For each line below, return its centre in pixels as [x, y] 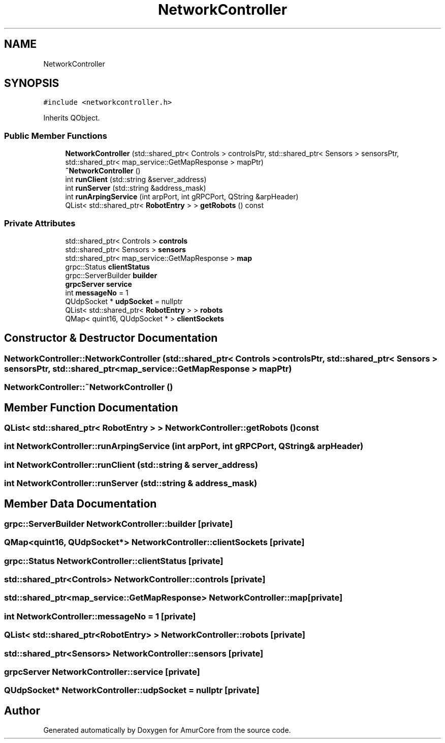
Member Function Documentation [91, 407]
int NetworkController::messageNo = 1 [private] [100, 616]
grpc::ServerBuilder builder [111, 275]
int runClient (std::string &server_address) [136, 180]
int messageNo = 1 [97, 292]
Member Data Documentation [81, 503]
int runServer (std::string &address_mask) [136, 188]
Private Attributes [40, 223]
